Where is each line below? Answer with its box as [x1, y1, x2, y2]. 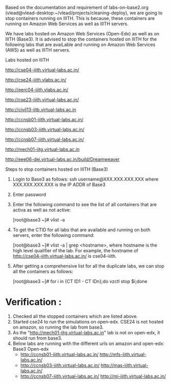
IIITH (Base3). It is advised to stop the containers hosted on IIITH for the [5, 36, 157, 42]
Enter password [12, 192, 46, 197]
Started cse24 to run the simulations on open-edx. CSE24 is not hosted [12, 318, 164, 325]
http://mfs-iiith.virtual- [99, 351, 147, 357]
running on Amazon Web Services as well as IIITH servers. [5, 21, 129, 27]
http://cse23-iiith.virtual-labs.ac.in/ [5, 97, 79, 103]
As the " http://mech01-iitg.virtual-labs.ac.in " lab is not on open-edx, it [12, 329, 160, 335]
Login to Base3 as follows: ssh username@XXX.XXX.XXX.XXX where [12, 176, 159, 182]
